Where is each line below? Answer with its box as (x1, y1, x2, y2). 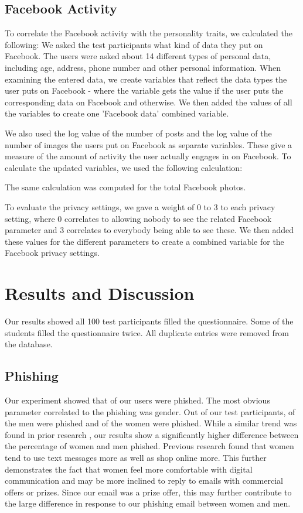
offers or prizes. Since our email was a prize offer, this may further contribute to (5, 485, 292, 498)
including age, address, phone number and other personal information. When (5, 61, 281, 73)
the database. (5, 338, 53, 350)
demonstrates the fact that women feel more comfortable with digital (5, 463, 253, 475)
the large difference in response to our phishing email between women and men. (5, 497, 291, 509)
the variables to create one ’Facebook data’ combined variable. (5, 107, 229, 119)
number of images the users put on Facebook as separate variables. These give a (5, 138, 292, 151)
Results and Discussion (5, 281, 195, 305)
